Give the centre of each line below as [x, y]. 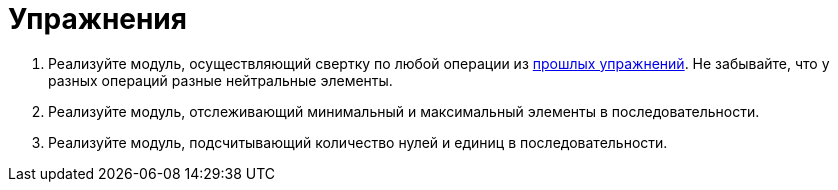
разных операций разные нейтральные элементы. [220, 80]
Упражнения [97, 19]
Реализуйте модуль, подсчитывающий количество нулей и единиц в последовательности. [358, 142]
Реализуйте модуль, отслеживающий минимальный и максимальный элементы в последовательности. [404, 111]
